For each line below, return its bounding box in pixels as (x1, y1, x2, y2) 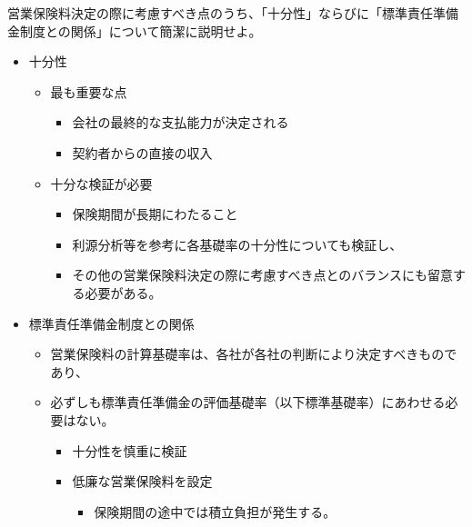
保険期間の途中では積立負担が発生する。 (94, 502, 336, 521)
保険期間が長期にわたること (72, 204, 238, 224)
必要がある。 (85, 283, 162, 302)
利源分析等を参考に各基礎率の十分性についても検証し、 (72, 234, 403, 254)
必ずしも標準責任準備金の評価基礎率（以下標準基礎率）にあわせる (50, 393, 446, 412)
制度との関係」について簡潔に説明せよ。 (19, 21, 262, 40)
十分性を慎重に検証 (72, 441, 187, 460)
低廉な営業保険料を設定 (72, 472, 213, 491)
